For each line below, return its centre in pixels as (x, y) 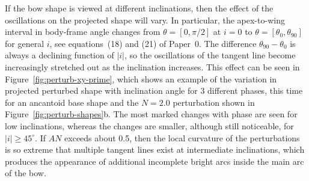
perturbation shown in (214, 102)
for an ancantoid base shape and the (72, 102)
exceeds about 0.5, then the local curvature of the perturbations (182, 137)
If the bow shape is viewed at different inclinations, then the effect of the (139, 8)
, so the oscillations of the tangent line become (210, 55)
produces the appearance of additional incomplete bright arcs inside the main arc (154, 161)
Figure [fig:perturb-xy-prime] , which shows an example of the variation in (141, 78)
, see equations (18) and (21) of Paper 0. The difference (153, 43)
